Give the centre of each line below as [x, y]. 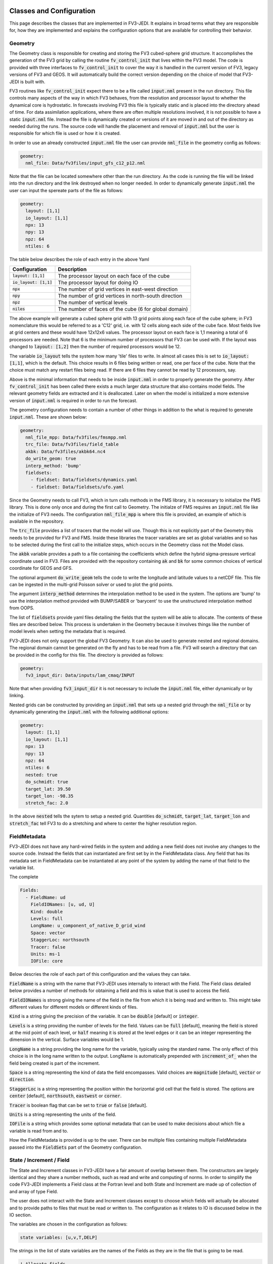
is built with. [33, 81]
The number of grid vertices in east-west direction [118, 289]
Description [72, 269]
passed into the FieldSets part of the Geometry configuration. [76, 1147]
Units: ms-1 [45, 954]
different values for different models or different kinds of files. [74, 1007]
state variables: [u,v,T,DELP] [59, 1238]
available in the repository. [37, 521]
